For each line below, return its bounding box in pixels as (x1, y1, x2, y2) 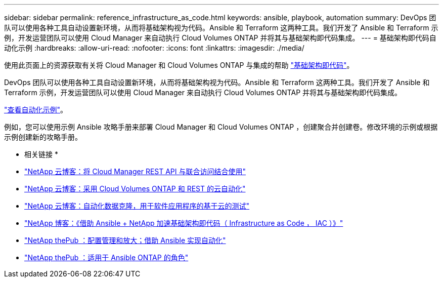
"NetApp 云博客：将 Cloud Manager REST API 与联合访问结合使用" (24, 167, 246, 176)
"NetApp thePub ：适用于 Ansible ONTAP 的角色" (24, 253, 189, 262)
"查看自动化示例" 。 (4, 105, 68, 114)
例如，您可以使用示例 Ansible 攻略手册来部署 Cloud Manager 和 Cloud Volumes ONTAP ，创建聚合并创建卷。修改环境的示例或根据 (4, 123, 438, 131)
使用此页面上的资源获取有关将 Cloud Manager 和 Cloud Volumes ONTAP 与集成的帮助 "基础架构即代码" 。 (4, 61, 354, 69)
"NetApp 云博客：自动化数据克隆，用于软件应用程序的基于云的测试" (24, 202, 250, 210)
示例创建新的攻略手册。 (4, 133, 82, 141)
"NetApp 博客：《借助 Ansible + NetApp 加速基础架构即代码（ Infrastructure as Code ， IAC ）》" (24, 219, 343, 227)
